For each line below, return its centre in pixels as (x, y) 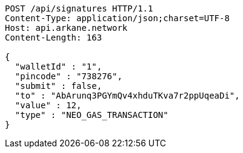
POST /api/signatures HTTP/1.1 (79, 8)
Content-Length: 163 (54, 37)
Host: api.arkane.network (66, 28)
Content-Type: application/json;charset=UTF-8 (117, 18)
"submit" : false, (58, 86)
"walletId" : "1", (58, 67)
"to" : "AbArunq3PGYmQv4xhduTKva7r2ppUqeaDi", (127, 96)
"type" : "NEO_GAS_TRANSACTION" (92, 115)
